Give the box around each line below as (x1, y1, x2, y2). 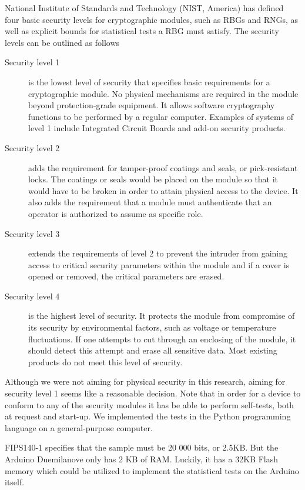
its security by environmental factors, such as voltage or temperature (28, 321, 276, 334)
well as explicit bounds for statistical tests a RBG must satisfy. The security (5, 25, 279, 37)
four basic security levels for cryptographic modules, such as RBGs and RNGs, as (5, 13, 299, 25)
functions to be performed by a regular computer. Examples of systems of (28, 110, 294, 122)
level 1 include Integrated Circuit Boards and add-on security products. (28, 122, 286, 134)
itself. (5, 476, 25, 488)
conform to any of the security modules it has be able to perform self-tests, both (5, 398, 294, 411)
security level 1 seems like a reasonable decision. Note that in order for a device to (5, 387, 301, 399)
